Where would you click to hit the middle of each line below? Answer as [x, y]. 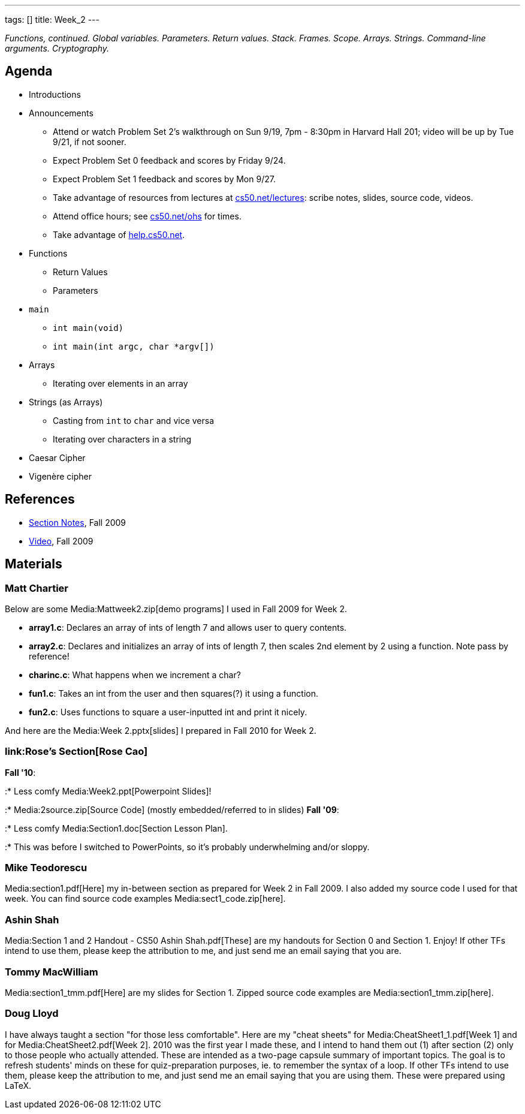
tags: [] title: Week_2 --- [52, 19]
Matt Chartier [37, 588]
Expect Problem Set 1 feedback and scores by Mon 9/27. [164, 179]
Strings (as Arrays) [66, 402]
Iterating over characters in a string [122, 439]
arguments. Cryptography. [57, 48]
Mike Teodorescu [46, 868]
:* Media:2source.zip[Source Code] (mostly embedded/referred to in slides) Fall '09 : [172, 809]
